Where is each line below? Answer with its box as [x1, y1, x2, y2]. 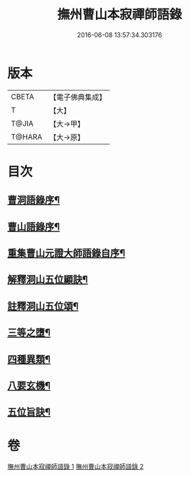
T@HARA [11, 131, 43, 141]
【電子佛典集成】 [49, 92, 107, 102]
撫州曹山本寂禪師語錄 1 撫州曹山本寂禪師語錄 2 [7, 462, 144, 471]
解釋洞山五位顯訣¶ [7, 273, 88, 286]
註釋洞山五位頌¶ [7, 300, 79, 312]
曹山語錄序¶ [7, 221, 60, 233]
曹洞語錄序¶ [7, 194, 60, 206]
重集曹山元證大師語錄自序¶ [7, 247, 126, 259]
